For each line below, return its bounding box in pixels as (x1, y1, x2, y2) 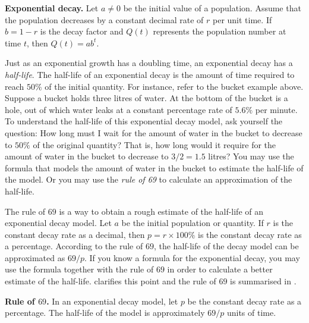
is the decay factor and (40, 25, 124, 37)
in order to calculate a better (167, 263, 273, 275)
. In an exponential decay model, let (46, 294, 178, 307)
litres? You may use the (208, 150, 294, 162)
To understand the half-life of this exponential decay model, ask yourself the (5, 115, 283, 127)
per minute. (255, 103, 298, 115)
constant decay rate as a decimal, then (5, 228, 145, 240)
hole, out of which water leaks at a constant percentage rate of (5, 103, 232, 115)
